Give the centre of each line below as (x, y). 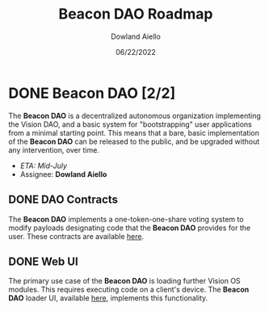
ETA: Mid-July (43, 166)
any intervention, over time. (54, 149)
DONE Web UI (43, 261)
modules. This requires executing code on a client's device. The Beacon (129, 290)
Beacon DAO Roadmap (136, 14)
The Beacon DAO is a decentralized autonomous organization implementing (134, 116)
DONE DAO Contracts (63, 200)
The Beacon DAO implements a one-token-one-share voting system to (126, 219)
